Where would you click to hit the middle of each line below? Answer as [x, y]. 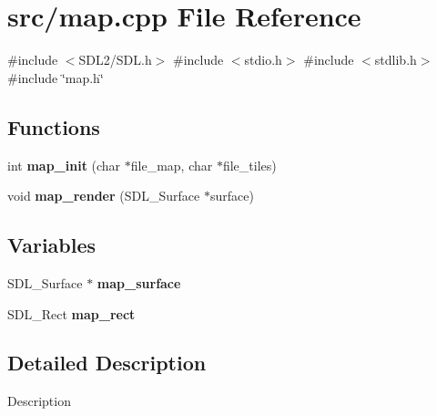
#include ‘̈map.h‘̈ [56, 77]
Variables [52, 245]
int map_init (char [64, 165]
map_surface [139, 282]
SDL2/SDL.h [115, 60]
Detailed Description [107, 363]
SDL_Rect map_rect [71, 313]
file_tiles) [249, 165]
